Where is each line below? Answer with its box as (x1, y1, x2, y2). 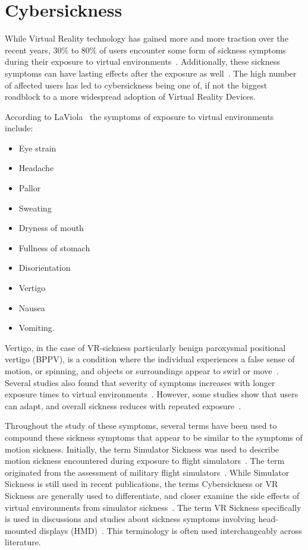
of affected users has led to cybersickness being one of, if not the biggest (5, 78, 268, 91)
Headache (18, 162, 54, 174)
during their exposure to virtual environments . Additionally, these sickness (5, 55, 280, 68)
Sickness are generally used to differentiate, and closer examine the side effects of (5, 489, 300, 501)
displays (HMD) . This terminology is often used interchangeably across (39, 524, 302, 536)
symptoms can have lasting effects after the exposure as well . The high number (5, 67, 297, 79)
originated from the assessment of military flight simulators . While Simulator (5, 466, 290, 478)
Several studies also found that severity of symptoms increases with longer (5, 376, 275, 388)
